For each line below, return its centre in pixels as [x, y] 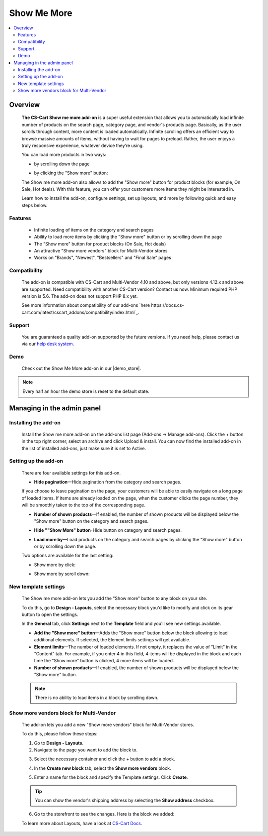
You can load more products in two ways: [64, 155]
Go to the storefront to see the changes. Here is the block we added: [104, 814]
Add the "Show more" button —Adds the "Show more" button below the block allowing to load [131, 633]
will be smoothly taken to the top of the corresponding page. [84, 505]
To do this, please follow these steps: [60, 734]
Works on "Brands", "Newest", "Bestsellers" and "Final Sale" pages [102, 258]
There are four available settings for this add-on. [71, 473]
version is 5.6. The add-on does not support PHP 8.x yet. [80, 296]
